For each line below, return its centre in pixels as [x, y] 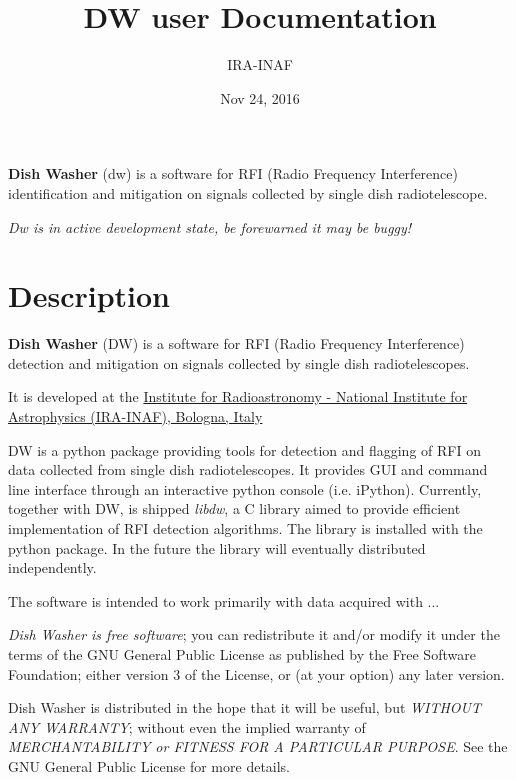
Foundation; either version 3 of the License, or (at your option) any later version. [256, 673]
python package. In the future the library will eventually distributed [217, 547]
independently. [52, 567]
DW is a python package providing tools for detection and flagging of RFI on [244, 449]
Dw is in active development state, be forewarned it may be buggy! [210, 226]
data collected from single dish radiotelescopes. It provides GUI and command [248, 469]
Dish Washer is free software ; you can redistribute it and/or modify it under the [254, 634]
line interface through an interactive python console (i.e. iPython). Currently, [245, 488]
